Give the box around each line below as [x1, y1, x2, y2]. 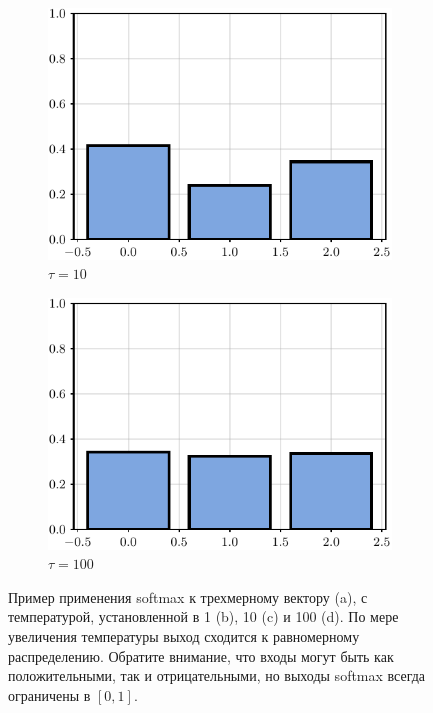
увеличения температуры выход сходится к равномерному [8, 625, 360, 646]
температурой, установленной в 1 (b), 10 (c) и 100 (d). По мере [8, 606, 399, 627]
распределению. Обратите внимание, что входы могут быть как [8, 645, 394, 666]
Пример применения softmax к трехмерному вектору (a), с [8, 586, 368, 607]
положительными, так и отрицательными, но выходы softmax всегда [8, 665, 426, 686]
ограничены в [8, 684, 91, 705]
